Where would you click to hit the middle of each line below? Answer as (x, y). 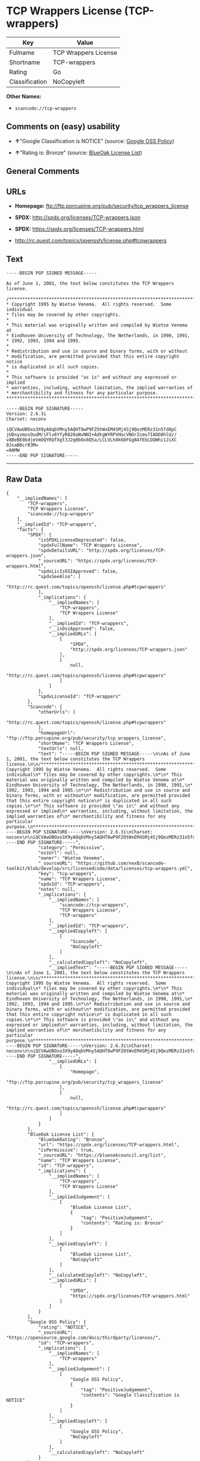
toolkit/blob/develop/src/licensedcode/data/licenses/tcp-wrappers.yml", (100, 868)
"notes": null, (57, 889)
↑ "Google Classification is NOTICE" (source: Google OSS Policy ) (94, 141)
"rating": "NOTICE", (63, 1327)
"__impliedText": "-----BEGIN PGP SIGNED (101, 967)
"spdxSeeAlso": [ (60, 576)
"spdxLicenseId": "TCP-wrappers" (79, 696)
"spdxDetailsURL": (61, 550)
